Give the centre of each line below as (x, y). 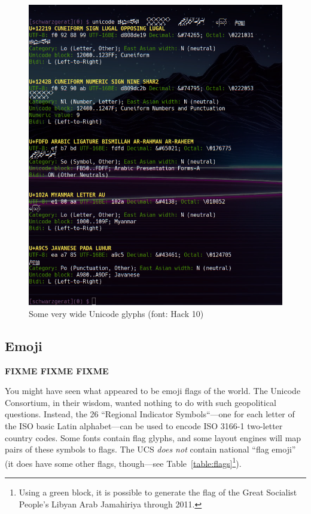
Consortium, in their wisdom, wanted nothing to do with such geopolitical (141, 402)
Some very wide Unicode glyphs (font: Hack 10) (116, 313)
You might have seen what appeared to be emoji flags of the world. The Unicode (153, 391)
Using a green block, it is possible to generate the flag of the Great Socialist (158, 492)
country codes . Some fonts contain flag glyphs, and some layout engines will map (153, 437)
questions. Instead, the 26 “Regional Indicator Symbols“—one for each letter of (150, 414)
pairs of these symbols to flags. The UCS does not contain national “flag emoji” (150, 449)
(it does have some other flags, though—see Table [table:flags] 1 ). (123, 462)
